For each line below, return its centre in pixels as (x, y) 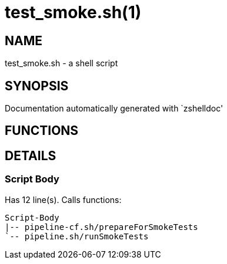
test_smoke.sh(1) (73, 12)
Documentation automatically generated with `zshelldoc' (114, 109)
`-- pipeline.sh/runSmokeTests (77, 236)
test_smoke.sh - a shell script (61, 63)
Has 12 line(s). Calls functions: (63, 199)
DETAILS (31, 155)
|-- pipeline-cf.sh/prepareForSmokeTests (101, 227)
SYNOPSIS (37, 86)
